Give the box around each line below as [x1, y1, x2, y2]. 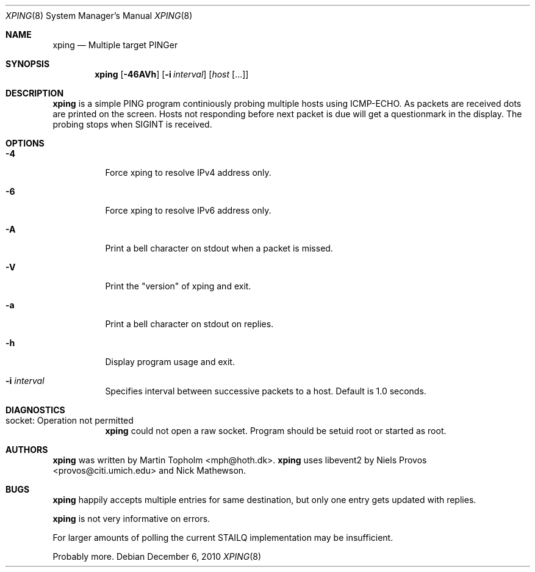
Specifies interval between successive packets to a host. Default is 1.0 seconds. [105, 386, 426, 396]
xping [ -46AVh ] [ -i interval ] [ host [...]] [95, 69, 249, 79]
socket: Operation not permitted [5, 415, 134, 425]
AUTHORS [5, 444, 48, 455]
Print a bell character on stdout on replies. [105, 319, 274, 329]
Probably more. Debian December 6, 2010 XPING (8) [52, 551, 262, 562]
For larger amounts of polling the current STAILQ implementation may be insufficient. [52, 532, 393, 543]
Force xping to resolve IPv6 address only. [105, 205, 271, 215]
